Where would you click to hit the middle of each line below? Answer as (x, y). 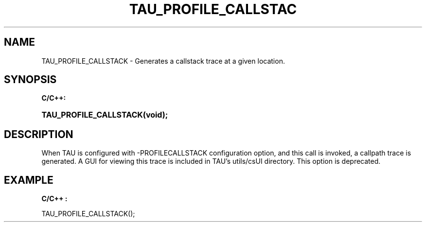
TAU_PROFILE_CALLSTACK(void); (105, 115)
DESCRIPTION (39, 134)
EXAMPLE (29, 180)
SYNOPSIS (30, 80)
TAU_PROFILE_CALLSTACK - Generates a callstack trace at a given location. (163, 61)
